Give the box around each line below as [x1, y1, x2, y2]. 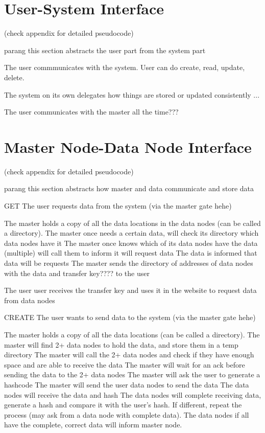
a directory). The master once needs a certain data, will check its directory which [4, 227, 259, 238]
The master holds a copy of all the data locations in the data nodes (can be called [4, 217, 261, 228]
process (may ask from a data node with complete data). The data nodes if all [4, 409, 249, 420]
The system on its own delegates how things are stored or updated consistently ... [4, 89, 260, 100]
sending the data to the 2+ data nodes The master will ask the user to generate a [4, 369, 260, 380]
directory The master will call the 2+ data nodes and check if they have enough [4, 349, 254, 360]
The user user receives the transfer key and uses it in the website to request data [4, 285, 257, 295]
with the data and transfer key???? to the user [4, 267, 150, 278]
